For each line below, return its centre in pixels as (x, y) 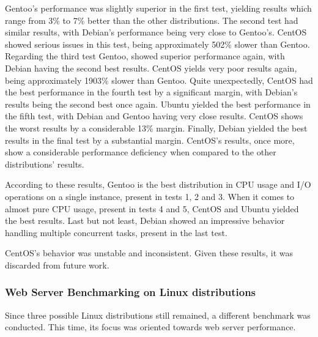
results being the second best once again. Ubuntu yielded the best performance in (158, 104)
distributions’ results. (45, 164)
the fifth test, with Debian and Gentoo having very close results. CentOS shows (154, 116)
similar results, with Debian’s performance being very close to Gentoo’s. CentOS (156, 32)
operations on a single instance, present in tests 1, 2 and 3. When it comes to (150, 196)
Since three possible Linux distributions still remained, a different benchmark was (158, 315)
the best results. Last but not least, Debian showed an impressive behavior (145, 220)
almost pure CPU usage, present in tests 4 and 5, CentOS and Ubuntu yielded (152, 208)
